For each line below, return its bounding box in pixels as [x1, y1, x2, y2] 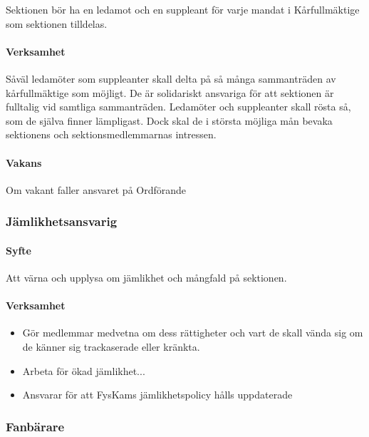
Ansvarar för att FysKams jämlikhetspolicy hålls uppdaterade [22, 387, 293, 402]
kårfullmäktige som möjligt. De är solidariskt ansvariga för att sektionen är [6, 85, 334, 100]
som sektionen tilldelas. [6, 16, 108, 31]
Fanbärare [6, 417, 65, 435]
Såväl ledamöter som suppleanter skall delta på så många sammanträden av [6, 71, 336, 86]
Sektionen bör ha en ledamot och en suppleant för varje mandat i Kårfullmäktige [6, 2, 360, 16]
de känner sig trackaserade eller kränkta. [22, 339, 200, 354]
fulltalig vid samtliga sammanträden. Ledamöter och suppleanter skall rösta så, [6, 99, 351, 114]
